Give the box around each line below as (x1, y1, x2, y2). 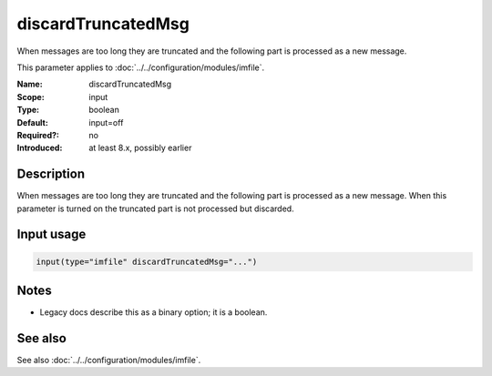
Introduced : (16, 142, 63, 154)
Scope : (16, 91, 45, 102)
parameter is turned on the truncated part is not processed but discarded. (16, 203, 295, 214)
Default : (16, 117, 49, 127)
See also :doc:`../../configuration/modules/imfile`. (16, 354, 201, 365)
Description (16, 167, 86, 182)
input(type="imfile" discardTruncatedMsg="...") (36, 256, 258, 267)
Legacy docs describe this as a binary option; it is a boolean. (39, 307, 268, 318)
